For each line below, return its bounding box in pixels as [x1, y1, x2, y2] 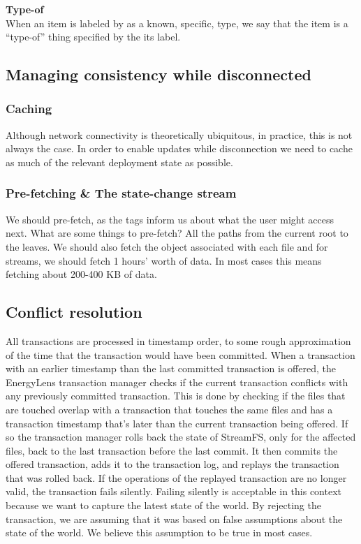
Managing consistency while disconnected [6, 64, 311, 85]
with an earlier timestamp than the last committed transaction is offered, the [6, 361, 336, 376]
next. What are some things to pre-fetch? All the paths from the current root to [6, 226, 348, 240]
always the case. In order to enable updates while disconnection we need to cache [6, 141, 353, 156]
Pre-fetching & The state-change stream [6, 184, 237, 202]
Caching [6, 100, 52, 117]
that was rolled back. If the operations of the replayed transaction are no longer [6, 470, 347, 485]
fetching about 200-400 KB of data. [6, 267, 157, 281]
